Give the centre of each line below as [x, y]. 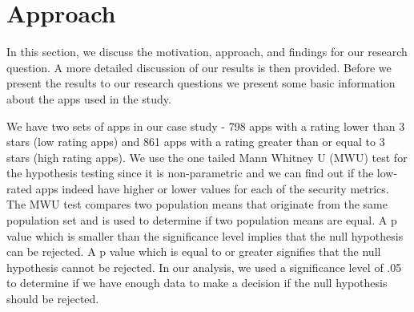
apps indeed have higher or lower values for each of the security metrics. [212, 188]
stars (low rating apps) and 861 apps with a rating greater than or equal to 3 [196, 142]
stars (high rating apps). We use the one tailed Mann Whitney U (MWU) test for [207, 157]
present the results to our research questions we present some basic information [201, 83]
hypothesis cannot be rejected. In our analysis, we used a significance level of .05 [204, 267]
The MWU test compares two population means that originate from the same [197, 204]
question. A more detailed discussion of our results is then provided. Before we [199, 67]
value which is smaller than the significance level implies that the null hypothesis [205, 235]
